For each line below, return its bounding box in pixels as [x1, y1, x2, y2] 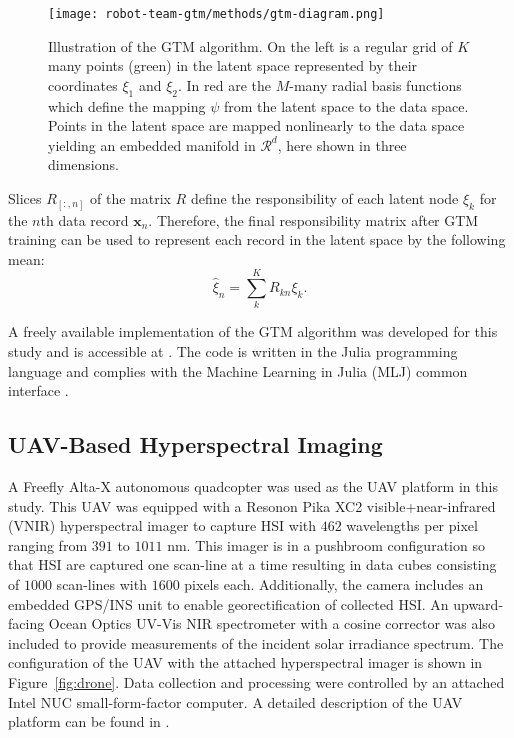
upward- [453, 593, 504, 614]
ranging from [8, 534, 88, 555]
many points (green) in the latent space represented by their [48, 55, 418, 76]
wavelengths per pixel [346, 515, 478, 536]
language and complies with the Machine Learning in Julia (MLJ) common [8, 360, 468, 381]
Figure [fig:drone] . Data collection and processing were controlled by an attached [8, 671, 505, 692]
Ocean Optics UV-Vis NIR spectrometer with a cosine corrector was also [48, 613, 495, 634]
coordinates [48, 74, 118, 95]
